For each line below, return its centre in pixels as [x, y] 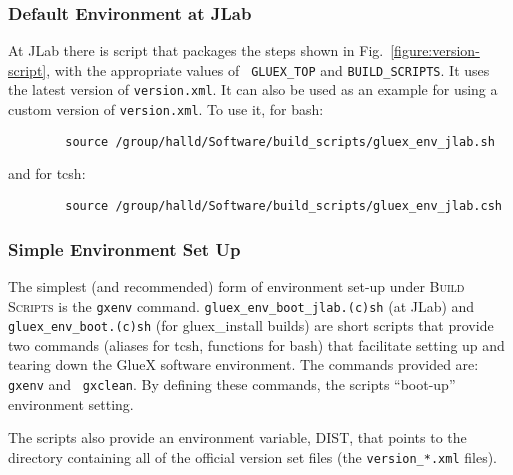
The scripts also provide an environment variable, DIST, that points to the [237, 437]
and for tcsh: [47, 173]
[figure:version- [435, 50]
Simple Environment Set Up [124, 248]
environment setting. [71, 403]
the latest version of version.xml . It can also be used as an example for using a [253, 89]
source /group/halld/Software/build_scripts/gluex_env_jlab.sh [280, 141]
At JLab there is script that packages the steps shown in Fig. [196, 50]
